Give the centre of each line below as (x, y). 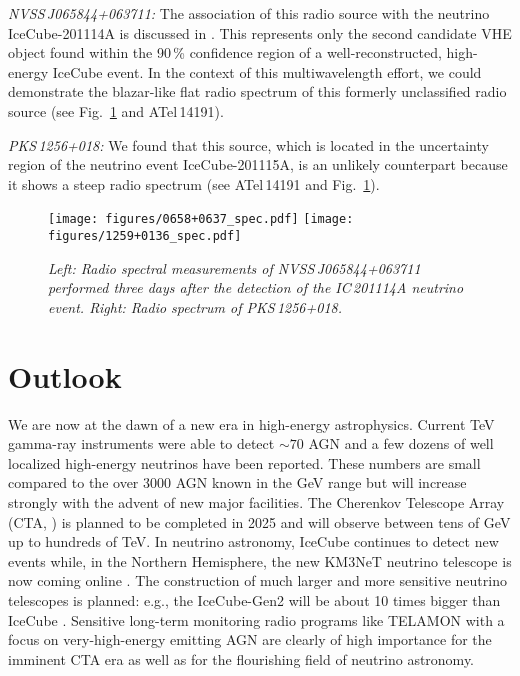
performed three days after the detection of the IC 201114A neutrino (256, 287)
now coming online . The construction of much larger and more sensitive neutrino (257, 580)
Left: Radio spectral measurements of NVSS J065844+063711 (234, 267)
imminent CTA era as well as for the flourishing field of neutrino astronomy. (241, 658)
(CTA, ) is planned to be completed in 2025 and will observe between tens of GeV (259, 521)
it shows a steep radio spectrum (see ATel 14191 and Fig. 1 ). (194, 183)
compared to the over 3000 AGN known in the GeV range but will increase (237, 482)
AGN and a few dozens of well (401, 443)
